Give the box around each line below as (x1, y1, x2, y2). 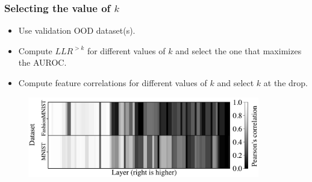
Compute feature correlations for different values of (18, 77, 207, 89)
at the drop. (263, 77, 308, 89)
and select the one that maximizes (175, 44, 302, 57)
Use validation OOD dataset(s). (18, 24, 136, 37)
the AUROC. (18, 56, 67, 69)
